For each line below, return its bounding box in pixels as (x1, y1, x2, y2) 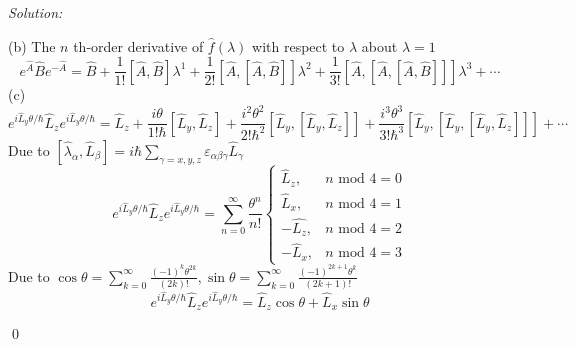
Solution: (8, 2, 63, 22)
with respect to (252, 35, 345, 56)
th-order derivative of (73, 35, 204, 56)
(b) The (8, 35, 56, 56)
